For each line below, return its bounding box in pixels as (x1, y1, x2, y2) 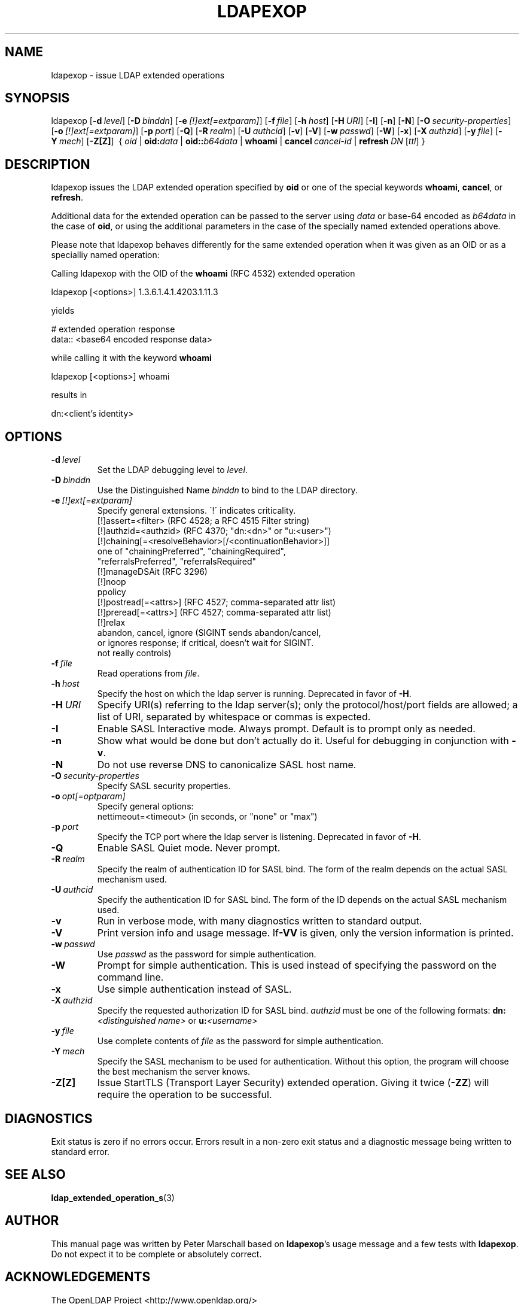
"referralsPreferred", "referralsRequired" (97, 556, 257, 567)
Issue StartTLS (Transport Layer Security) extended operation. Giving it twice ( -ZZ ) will (97, 1076, 489, 1089)
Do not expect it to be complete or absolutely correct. (51, 1248, 262, 1259)
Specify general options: (97, 801, 194, 812)
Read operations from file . (97, 668, 200, 679)
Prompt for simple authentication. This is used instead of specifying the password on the (97, 959, 496, 972)
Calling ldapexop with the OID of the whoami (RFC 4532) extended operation (51, 268, 355, 279)
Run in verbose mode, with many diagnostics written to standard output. (97, 915, 422, 927)
